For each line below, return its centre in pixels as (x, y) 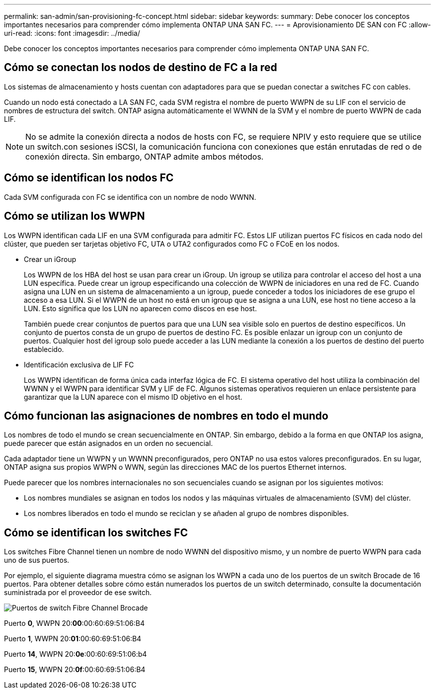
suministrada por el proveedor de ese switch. (78, 593)
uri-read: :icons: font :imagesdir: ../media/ (72, 33)
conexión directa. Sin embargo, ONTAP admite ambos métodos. (145, 156)
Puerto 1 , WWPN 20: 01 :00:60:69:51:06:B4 (73, 639)
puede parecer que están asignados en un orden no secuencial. (109, 443)
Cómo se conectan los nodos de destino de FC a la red (141, 68)
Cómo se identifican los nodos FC (89, 178)
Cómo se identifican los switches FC (96, 532)
